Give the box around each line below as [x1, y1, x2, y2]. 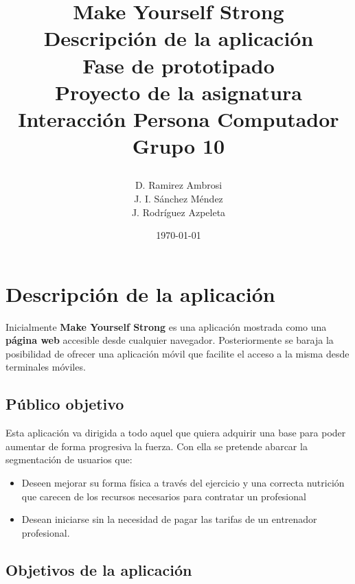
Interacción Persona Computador [18, 104, 339, 132]
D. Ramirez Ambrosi [135, 178, 222, 192]
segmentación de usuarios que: [5, 452, 133, 467]
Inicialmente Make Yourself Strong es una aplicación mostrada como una [5, 319, 327, 334]
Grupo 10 [132, 132, 225, 160]
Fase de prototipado [82, 51, 275, 79]
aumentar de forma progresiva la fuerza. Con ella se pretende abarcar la [5, 439, 308, 453]
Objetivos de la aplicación [5, 559, 192, 580]
